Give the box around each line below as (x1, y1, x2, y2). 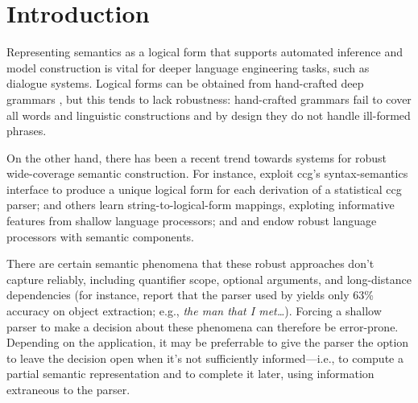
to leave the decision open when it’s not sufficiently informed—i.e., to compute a (6, 349, 404, 366)
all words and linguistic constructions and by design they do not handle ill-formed (6, 106, 411, 123)
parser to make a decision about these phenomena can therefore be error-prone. (6, 318, 399, 335)
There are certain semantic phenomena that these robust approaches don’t (6, 255, 375, 272)
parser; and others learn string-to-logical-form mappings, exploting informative (6, 196, 395, 213)
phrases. (6, 122, 47, 139)
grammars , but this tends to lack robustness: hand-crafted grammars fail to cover (6, 90, 412, 107)
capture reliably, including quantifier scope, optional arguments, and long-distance (6, 270, 412, 287)
